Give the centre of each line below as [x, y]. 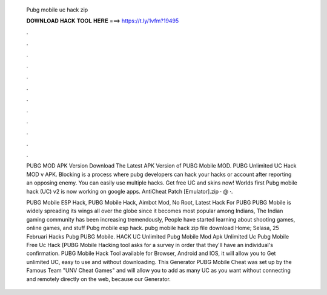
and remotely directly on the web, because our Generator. [98, 279]
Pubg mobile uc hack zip [57, 10]
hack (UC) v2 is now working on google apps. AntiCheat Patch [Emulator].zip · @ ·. [130, 191]
